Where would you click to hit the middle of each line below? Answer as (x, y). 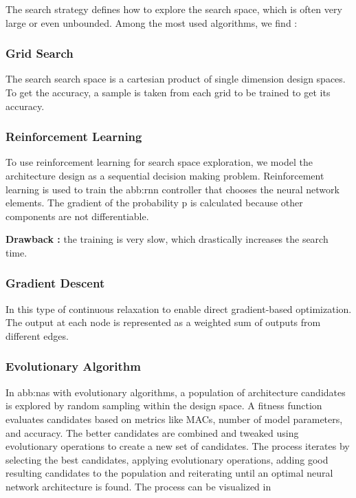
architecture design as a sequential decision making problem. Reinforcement (165, 175)
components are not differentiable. (77, 216)
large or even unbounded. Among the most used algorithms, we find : (152, 22)
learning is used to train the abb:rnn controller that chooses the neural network (173, 189)
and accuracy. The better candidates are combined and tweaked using (152, 432)
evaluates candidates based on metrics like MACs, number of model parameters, (174, 419)
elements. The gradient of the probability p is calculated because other (154, 203)
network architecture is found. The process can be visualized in (138, 486)
